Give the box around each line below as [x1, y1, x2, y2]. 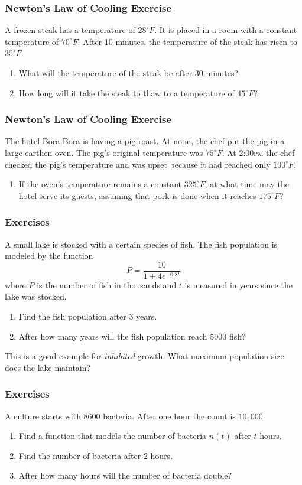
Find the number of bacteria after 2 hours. [18, 449, 173, 461]
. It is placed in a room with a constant [154, 24, 297, 36]
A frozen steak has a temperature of [5, 24, 135, 36]
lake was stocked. [5, 290, 67, 302]
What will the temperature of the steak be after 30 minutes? [18, 67, 239, 79]
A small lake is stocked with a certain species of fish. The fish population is [5, 237, 278, 250]
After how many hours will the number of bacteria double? [18, 469, 232, 481]
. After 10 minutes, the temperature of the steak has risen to [77, 35, 298, 47]
